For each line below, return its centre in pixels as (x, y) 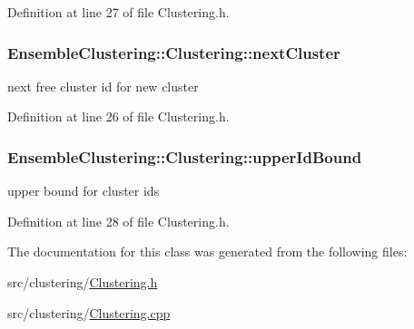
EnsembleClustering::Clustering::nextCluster (174, 52)
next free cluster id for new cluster (103, 86)
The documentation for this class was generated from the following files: (207, 252)
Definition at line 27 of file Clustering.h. (118, 12)
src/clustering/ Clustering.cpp (89, 312)
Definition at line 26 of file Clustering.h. (118, 116)
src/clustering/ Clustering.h (83, 282)
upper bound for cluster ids (84, 191)
